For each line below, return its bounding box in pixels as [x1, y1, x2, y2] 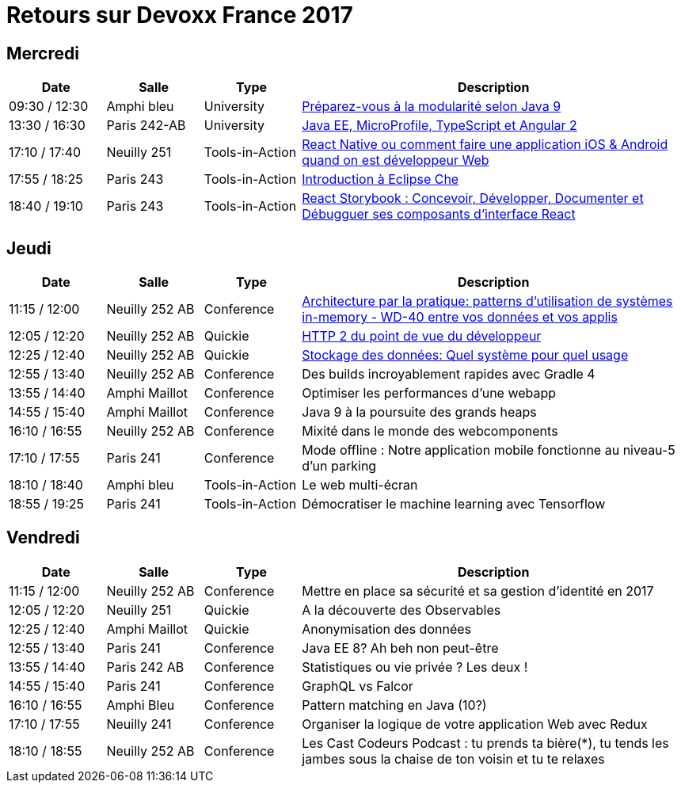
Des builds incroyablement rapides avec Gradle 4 [302, 366, 595, 383]
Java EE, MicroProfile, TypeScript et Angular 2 [302, 117, 577, 134]
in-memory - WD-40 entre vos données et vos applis [302, 309, 618, 326]
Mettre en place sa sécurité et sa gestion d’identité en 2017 [302, 582, 654, 599]
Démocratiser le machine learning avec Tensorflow [302, 496, 606, 513]
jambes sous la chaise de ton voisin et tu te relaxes [302, 750, 605, 767]
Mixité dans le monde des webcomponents [302, 423, 558, 440]
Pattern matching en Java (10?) [302, 696, 487, 713]
